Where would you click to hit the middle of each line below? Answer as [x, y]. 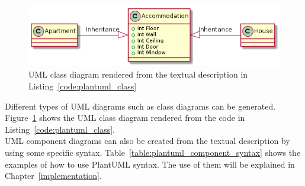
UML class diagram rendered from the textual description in [138, 74]
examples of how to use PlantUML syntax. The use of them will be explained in [150, 164]
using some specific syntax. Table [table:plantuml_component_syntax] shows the [153, 152]
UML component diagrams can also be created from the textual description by [147, 141]
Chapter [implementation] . [53, 176]
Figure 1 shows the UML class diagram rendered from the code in [125, 118]
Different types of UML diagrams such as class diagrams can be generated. [140, 106]
